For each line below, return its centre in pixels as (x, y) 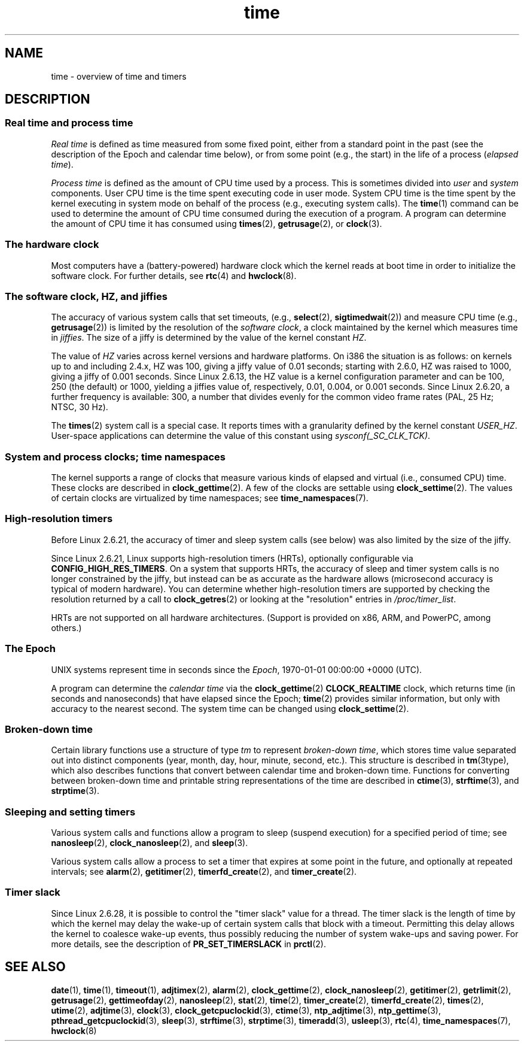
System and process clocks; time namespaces (115, 457)
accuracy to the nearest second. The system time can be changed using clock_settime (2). (230, 708)
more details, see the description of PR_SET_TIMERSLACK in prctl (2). (188, 944)
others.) (66, 627)
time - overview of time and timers (119, 76)
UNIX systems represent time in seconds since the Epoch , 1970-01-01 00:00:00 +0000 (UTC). (237, 669)
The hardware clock (52, 245)
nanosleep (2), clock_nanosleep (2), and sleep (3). (150, 843)
